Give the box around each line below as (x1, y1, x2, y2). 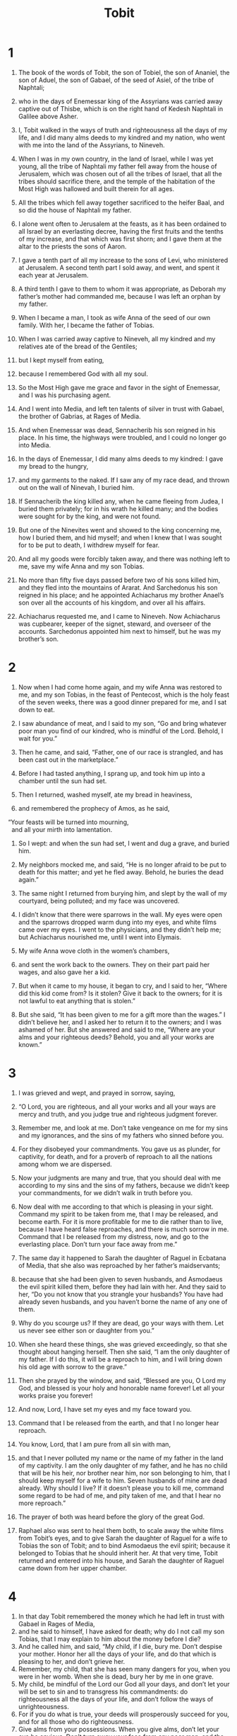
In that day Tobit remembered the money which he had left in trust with (18, 1612, 225, 1621)
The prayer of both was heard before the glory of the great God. (18, 1512, 205, 1521)
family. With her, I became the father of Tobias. (18, 321, 154, 329)
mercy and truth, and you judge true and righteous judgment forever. (18, 1109, 218, 1118)
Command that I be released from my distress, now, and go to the (18, 1232, 209, 1240)
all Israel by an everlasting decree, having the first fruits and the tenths (18, 227, 224, 235)
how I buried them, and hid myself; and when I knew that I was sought (18, 533, 222, 542)
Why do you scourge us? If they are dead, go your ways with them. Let (18, 1318, 224, 1327)
